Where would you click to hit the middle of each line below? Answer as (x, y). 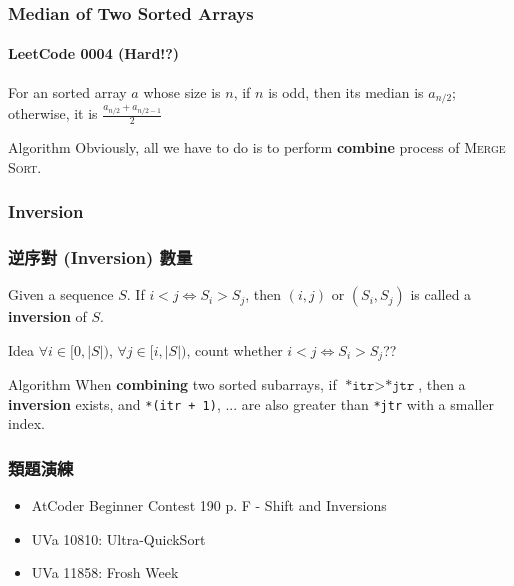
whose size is (182, 91)
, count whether (234, 349)
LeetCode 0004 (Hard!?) (94, 53)
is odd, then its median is (346, 91)
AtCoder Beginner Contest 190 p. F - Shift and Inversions (209, 505)
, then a (442, 384)
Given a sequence (61, 294)
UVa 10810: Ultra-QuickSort (118, 538)
